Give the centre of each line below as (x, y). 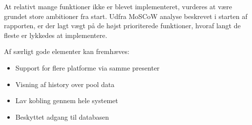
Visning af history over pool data (65, 84)
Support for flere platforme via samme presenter (87, 67)
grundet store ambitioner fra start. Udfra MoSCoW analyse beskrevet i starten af (126, 16)
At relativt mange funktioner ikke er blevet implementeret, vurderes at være (118, 6)
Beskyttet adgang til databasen (62, 116)
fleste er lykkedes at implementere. (56, 35)
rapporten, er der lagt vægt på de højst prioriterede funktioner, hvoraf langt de (122, 26)
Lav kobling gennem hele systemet (67, 100)
